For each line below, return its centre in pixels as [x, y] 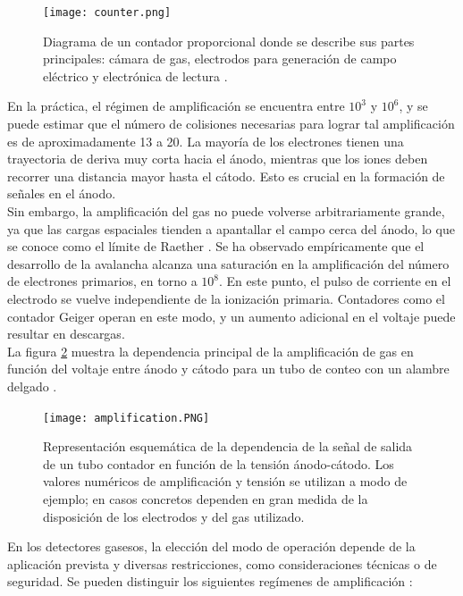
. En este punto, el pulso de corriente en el [335, 281]
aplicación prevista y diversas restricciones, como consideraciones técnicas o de [222, 563]
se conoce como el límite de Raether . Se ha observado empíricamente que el [216, 246]
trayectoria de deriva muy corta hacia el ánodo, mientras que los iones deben [218, 159]
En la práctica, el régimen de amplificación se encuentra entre [176, 106]
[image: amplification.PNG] [126, 418]
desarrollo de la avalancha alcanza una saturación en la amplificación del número [228, 263]
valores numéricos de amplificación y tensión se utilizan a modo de [225, 481]
